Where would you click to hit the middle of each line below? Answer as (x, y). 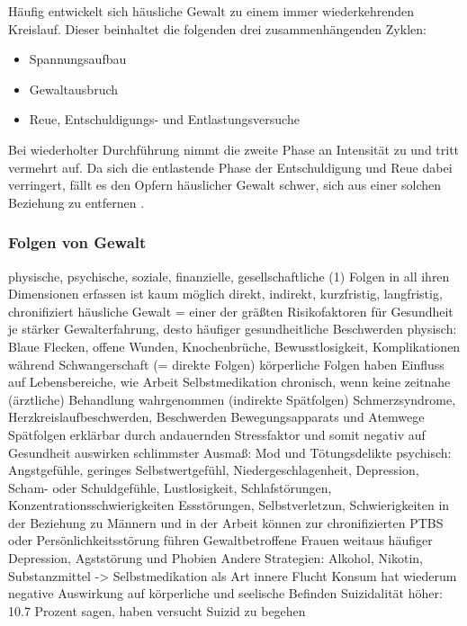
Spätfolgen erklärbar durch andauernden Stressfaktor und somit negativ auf (217, 434)
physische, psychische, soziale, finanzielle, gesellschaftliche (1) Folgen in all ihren (229, 276)
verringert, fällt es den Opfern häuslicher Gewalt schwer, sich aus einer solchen (225, 185)
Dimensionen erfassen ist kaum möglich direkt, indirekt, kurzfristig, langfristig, (225, 294)
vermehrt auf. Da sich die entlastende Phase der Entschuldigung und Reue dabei (230, 167)
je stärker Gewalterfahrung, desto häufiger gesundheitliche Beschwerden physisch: (233, 329)
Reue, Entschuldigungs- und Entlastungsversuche (164, 119)
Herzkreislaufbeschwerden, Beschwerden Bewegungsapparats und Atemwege (216, 417)
